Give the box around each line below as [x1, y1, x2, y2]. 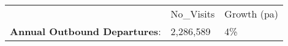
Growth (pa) [224, 7, 279, 21]
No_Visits [170, 7, 215, 21]
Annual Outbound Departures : [10, 24, 161, 38]
